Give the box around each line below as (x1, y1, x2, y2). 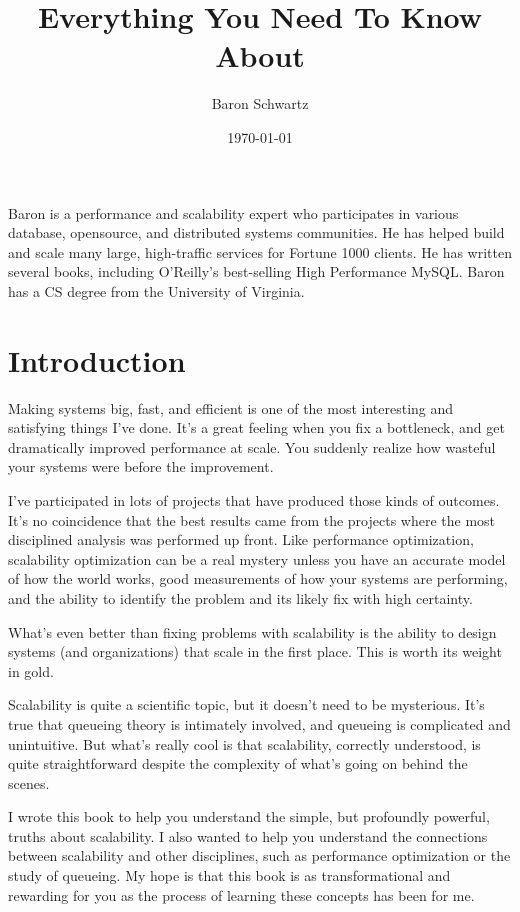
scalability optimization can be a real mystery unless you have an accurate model (8, 548, 506, 569)
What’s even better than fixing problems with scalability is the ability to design (8, 621, 497, 642)
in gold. (8, 660, 54, 681)
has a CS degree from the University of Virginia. (8, 280, 305, 301)
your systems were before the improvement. (8, 456, 274, 477)
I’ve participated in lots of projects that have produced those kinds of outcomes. (8, 489, 500, 510)
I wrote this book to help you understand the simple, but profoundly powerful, (8, 806, 490, 827)
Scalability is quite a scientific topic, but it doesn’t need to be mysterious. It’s (8, 694, 485, 715)
